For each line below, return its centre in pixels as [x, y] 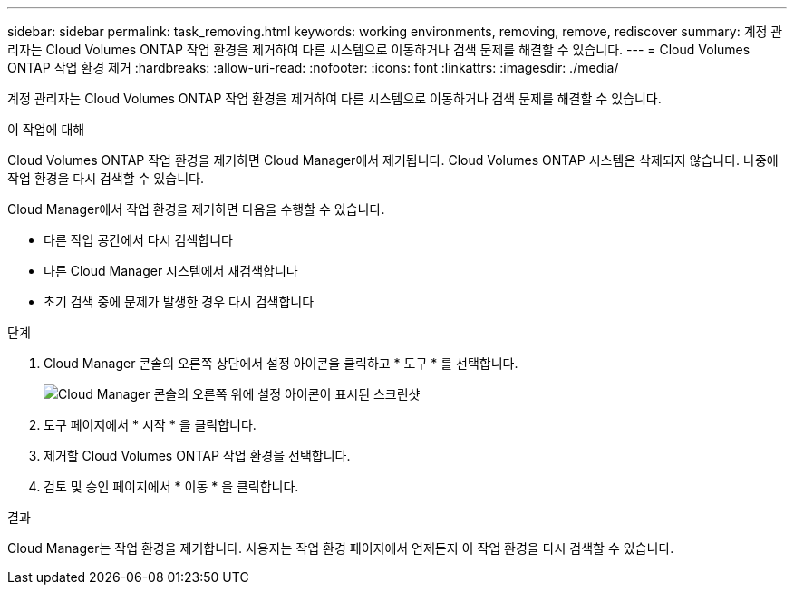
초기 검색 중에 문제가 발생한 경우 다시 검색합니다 [179, 301]
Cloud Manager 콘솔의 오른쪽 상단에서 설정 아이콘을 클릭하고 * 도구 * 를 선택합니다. [281, 363]
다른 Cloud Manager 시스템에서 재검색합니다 [171, 271]
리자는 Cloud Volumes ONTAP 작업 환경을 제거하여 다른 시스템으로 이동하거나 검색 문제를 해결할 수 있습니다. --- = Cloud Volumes [379, 49]
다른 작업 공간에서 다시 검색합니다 [138, 240]
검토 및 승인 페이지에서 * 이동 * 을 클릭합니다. [171, 486]
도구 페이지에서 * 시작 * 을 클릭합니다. [150, 425]
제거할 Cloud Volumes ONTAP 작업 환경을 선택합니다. [197, 456]
